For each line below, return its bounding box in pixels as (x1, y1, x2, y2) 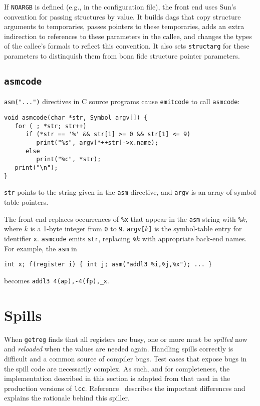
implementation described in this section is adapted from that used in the (4, 373, 230, 383)
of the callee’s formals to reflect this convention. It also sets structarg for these (4, 41, 249, 51)
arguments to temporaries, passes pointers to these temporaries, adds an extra (4, 21, 244, 32)
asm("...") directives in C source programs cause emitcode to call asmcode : (4, 96, 240, 107)
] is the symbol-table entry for (148, 223, 242, 234)
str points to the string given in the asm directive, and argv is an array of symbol (4, 187, 256, 197)
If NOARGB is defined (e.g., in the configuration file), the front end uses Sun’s (4, 2, 236, 12)
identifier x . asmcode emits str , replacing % (4, 233, 136, 243)
